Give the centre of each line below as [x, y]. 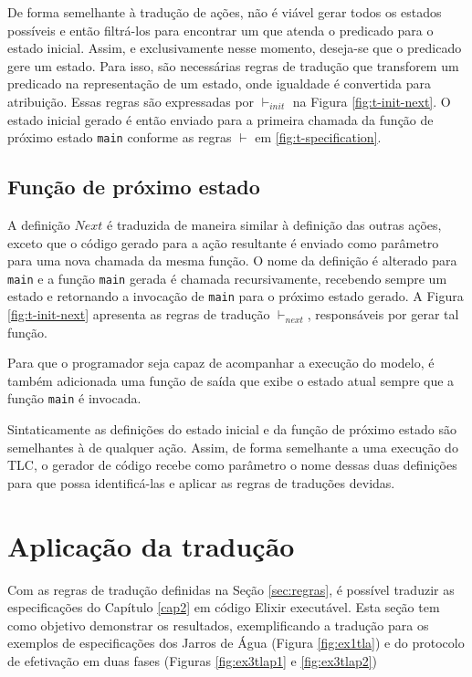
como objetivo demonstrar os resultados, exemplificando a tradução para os [218, 625]
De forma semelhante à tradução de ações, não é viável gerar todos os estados [225, 12]
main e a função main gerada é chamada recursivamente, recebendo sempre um [227, 278]
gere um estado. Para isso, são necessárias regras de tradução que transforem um [233, 65]
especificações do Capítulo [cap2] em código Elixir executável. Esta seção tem [224, 607]
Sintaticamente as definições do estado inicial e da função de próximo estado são [232, 429]
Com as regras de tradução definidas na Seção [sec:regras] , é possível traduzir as [231, 589]
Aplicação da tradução [151, 545]
